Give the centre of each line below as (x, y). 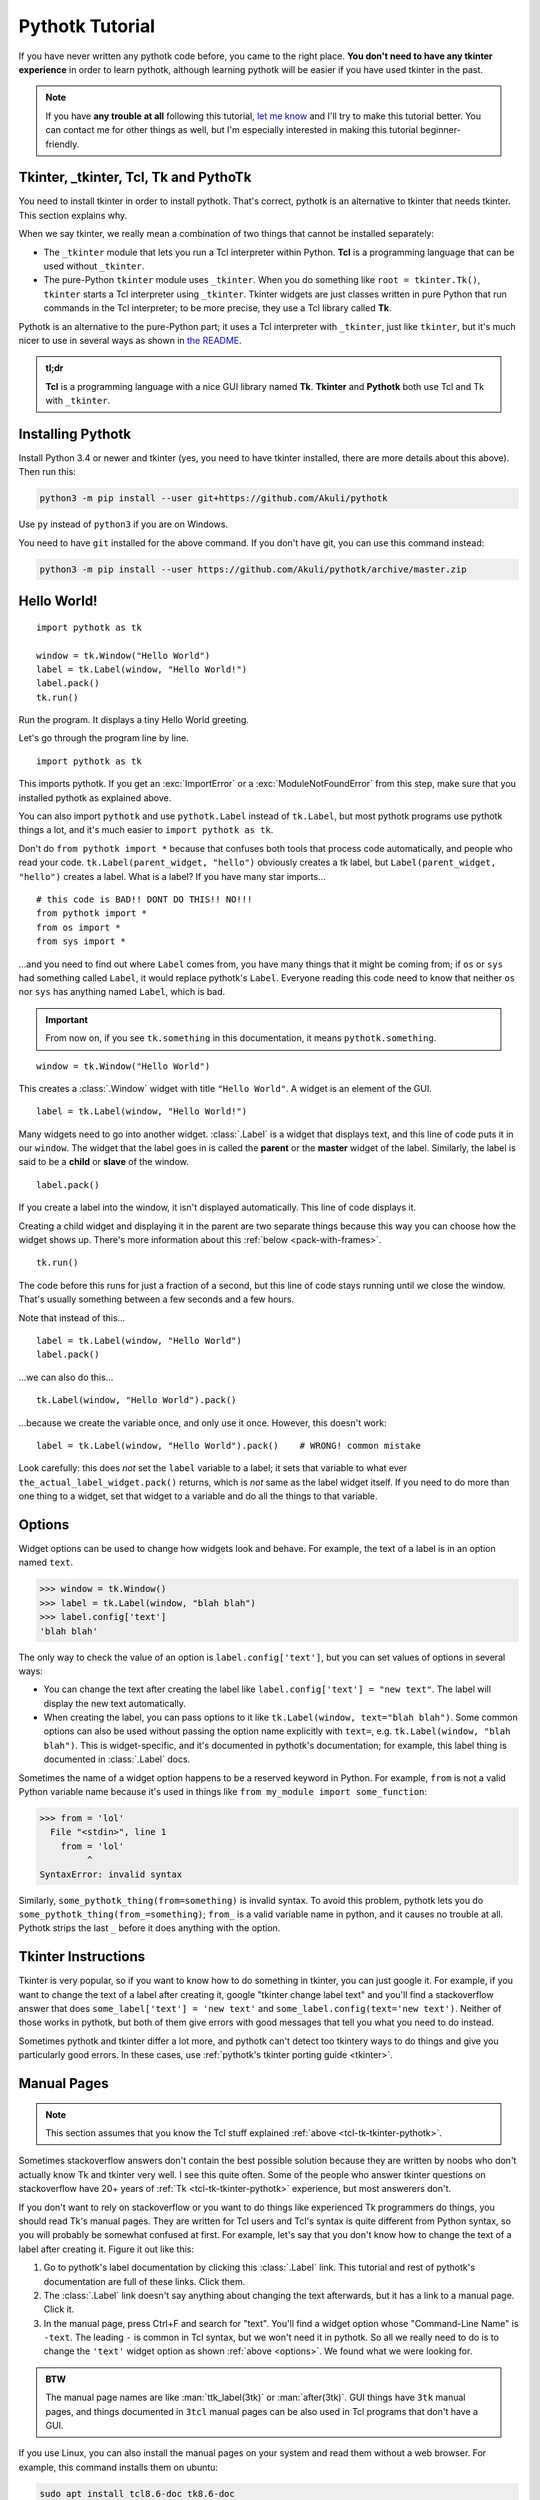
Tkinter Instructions (81, 1956)
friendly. (62, 144)
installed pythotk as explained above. (95, 797)
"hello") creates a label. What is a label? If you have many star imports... (172, 876)
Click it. (59, 2309)
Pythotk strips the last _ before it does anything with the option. (149, 1928)
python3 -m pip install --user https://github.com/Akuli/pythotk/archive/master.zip (253, 569)
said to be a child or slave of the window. (104, 1162)
